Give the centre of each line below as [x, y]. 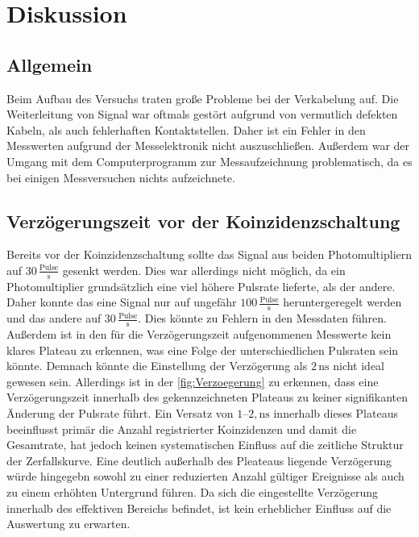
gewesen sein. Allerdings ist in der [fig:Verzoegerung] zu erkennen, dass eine [193, 381]
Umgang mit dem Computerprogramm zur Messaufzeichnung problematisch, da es [209, 161]
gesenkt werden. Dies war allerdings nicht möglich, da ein [204, 270]
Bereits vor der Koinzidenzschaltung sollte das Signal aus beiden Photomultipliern [209, 254]
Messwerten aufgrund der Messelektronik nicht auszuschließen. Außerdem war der [208, 146]
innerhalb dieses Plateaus [336, 412]
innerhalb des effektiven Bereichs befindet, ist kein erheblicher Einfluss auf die [199, 508]
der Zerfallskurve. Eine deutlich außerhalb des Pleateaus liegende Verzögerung [199, 460]
